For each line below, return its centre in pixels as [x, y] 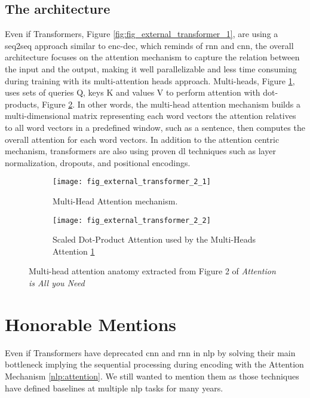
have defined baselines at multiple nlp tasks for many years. [114, 388]
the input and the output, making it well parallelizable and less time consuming [151, 68]
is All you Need [57, 283]
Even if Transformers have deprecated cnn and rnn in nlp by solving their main [150, 352]
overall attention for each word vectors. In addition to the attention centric [142, 139]
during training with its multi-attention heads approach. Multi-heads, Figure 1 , [150, 80]
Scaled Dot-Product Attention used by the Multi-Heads [154, 239]
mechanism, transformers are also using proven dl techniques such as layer [140, 151]
